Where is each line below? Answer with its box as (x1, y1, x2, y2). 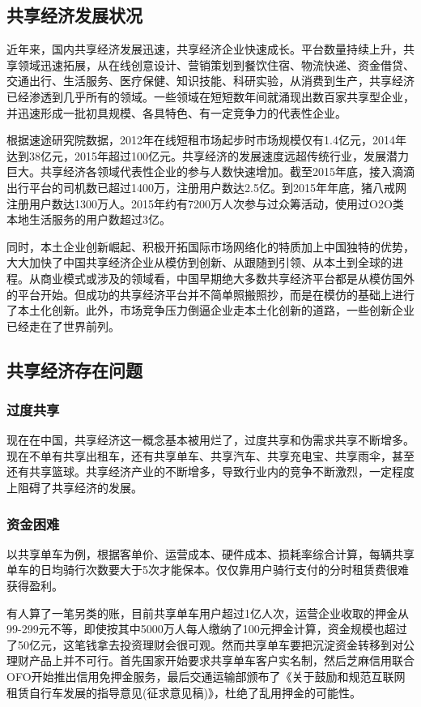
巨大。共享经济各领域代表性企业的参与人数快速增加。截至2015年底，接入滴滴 (6, 163, 415, 180)
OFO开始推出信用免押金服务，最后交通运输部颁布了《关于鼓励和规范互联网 (6, 668, 406, 685)
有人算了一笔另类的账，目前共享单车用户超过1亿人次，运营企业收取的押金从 (6, 604, 409, 621)
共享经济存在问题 (6, 357, 142, 382)
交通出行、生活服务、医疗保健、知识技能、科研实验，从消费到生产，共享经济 (6, 72, 415, 89)
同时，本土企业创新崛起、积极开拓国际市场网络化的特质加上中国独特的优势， (6, 238, 415, 255)
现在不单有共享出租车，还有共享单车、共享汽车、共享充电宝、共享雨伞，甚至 (6, 447, 415, 464)
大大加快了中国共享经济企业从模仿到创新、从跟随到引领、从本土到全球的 (6, 254, 392, 271)
